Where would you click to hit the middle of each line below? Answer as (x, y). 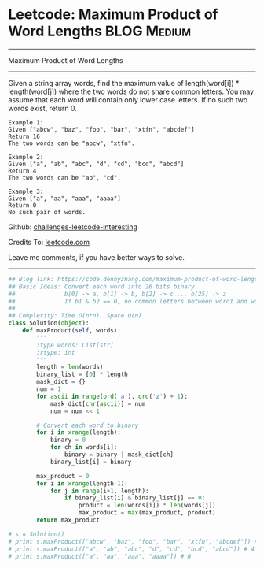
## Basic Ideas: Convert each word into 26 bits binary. (103, 286)
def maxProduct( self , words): (72, 331)
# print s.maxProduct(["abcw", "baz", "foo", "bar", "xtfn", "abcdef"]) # (133, 541)
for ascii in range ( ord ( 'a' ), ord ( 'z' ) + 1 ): (112, 396)
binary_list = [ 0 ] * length (82, 375)
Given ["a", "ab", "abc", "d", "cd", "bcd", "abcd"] (96, 164)
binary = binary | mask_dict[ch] (119, 455)
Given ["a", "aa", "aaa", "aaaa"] (65, 199)
